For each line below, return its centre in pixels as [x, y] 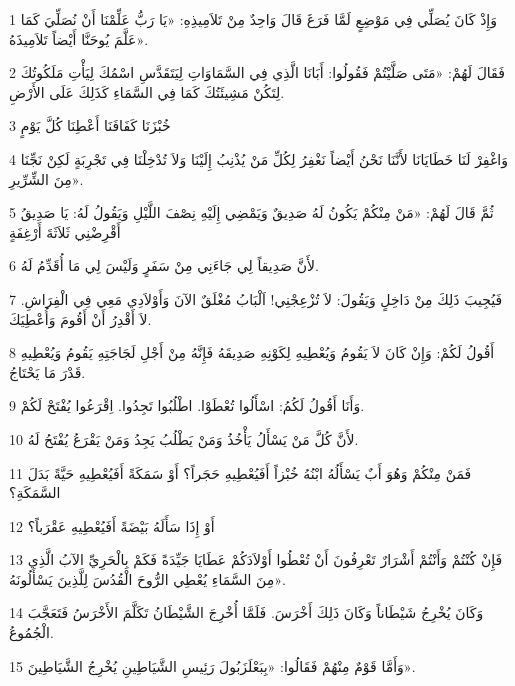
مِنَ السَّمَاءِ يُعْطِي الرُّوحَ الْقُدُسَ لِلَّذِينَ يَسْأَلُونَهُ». [147, 578]
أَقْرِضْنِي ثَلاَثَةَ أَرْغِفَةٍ [65, 231]
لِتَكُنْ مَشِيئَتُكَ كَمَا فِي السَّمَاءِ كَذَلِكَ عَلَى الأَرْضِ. [147, 91]
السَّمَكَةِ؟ [35, 492]
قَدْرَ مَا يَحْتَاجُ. [47, 371]
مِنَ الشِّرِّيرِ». [46, 178]
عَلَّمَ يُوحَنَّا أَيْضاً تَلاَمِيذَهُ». [79, 38]
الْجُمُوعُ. [31, 632]
